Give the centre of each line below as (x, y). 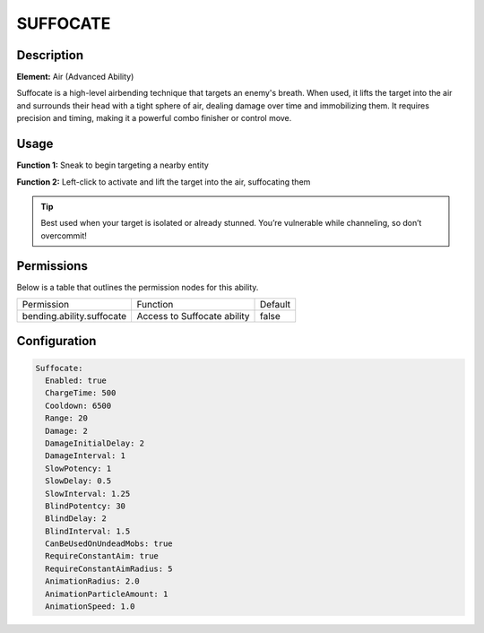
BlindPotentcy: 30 (85, 506)
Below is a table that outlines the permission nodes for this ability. (138, 287)
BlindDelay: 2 (76, 519)
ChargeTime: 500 (81, 393)
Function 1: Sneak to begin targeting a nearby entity (113, 165)
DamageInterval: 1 (85, 456)
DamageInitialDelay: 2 (95, 443)
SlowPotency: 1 (78, 468)
